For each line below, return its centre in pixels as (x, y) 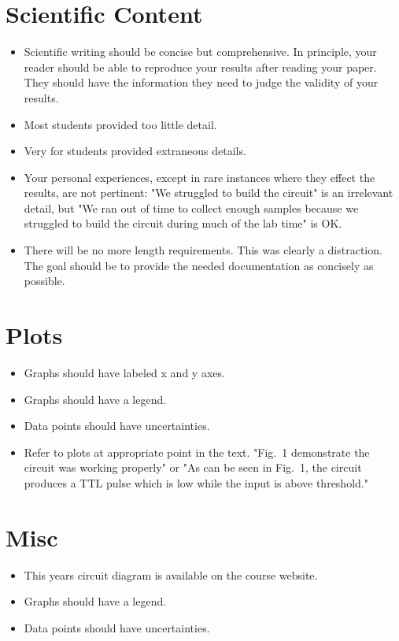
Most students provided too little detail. (120, 124)
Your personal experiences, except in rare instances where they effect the (199, 177)
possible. (44, 281)
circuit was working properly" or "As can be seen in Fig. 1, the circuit (193, 467)
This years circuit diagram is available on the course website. (171, 574)
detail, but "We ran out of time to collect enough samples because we (191, 207)
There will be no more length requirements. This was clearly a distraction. (203, 250)
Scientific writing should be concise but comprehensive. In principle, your (200, 52)
